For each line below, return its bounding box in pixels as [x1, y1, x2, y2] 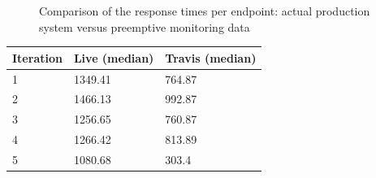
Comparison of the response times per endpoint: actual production [39, 2, 370, 19]
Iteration [12, 49, 63, 66]
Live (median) [73, 49, 154, 66]
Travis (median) [165, 49, 257, 66]
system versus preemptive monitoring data [39, 18, 250, 35]
